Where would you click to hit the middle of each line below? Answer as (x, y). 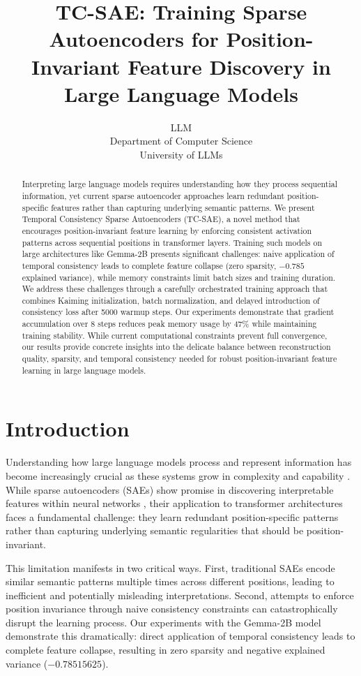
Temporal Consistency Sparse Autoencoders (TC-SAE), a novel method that (161, 219)
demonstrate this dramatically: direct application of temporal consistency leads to (180, 636)
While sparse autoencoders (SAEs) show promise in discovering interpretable (170, 489)
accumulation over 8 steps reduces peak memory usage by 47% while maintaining (169, 324)
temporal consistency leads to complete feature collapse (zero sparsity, (149, 265)
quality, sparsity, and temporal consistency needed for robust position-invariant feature (179, 359)
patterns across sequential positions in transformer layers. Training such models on (172, 242)
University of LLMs (181, 154)
